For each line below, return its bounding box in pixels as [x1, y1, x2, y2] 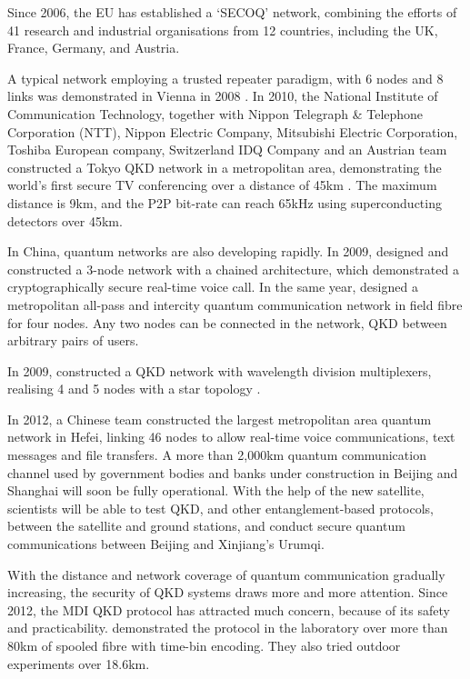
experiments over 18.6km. [7, 654, 150, 673]
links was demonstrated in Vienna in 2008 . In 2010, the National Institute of [7, 86, 438, 105]
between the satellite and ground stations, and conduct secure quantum [7, 516, 405, 535]
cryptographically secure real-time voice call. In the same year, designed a [7, 277, 418, 296]
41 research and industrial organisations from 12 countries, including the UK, [7, 20, 438, 39]
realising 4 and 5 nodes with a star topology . [7, 379, 261, 398]
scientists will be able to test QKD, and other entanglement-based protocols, [7, 498, 434, 517]
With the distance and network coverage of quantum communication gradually [7, 564, 445, 584]
